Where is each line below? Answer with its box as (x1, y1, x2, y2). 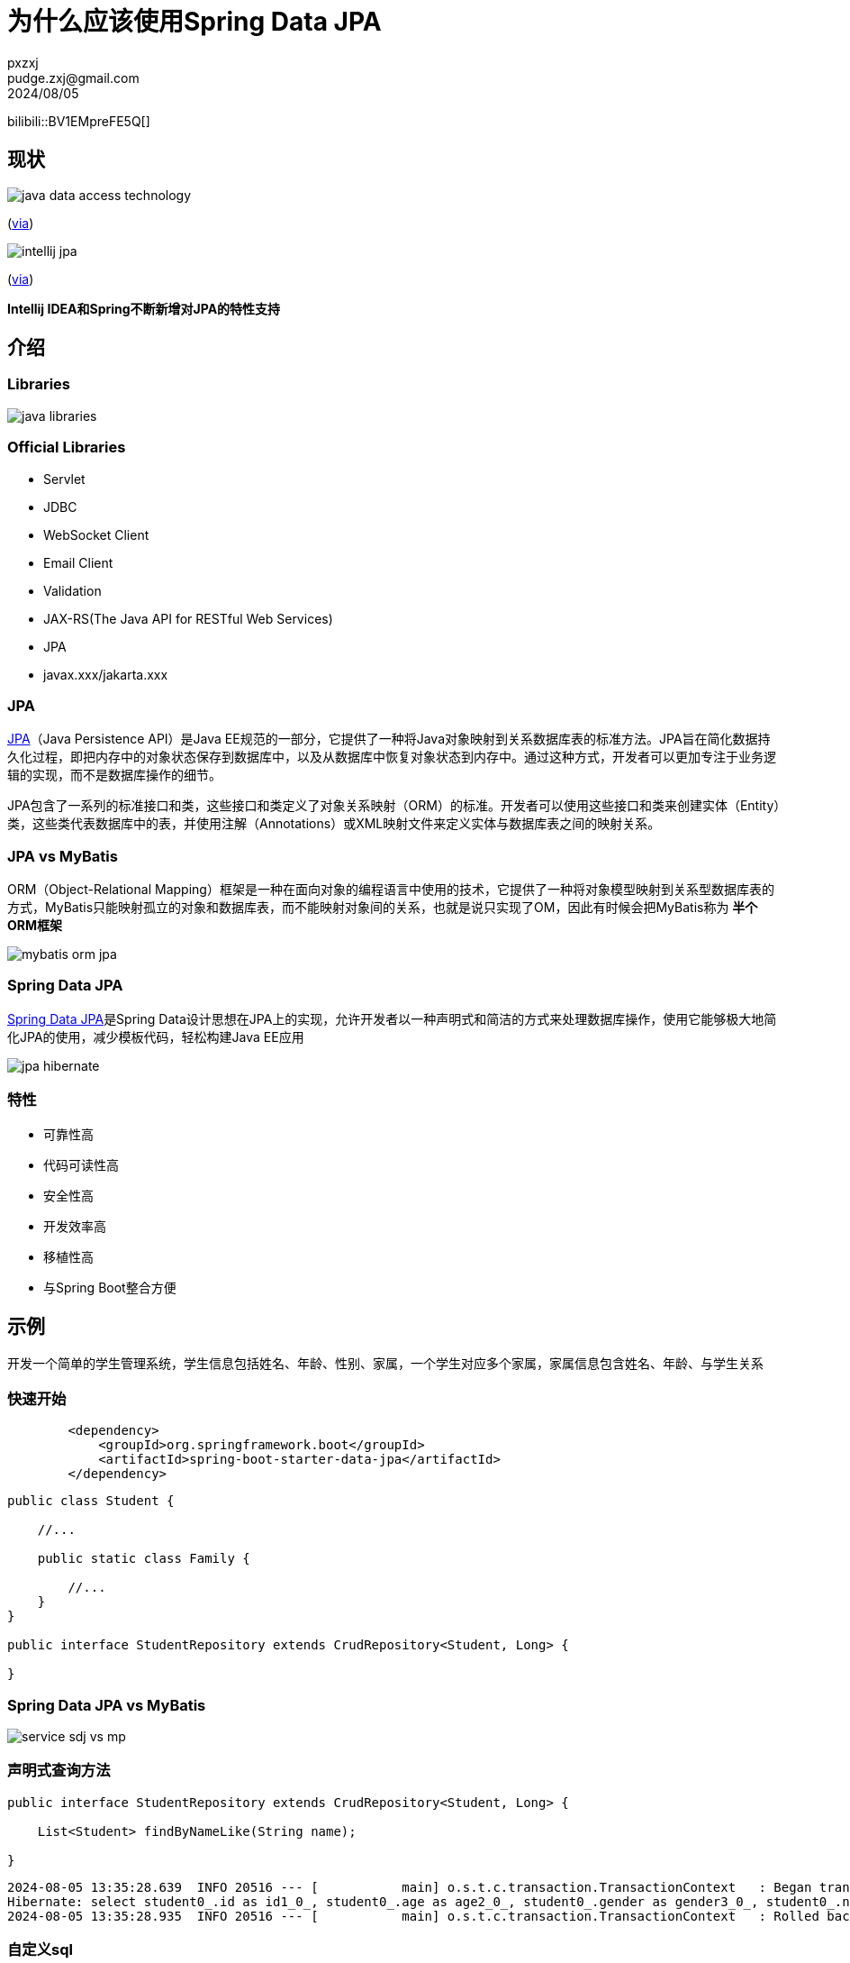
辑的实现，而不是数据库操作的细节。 (7, 767, 222, 783)
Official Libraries (7, 438, 126, 457)
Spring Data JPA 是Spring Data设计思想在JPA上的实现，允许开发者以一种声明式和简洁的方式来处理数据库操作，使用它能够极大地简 (7, 1010, 777, 1027)
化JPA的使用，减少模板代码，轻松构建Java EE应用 (7, 1028, 304, 1045)
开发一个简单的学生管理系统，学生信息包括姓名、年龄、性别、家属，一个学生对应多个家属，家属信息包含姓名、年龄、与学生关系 (7, 1356, 764, 1372)
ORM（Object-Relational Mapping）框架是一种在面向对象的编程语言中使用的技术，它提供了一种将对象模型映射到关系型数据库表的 (7, 881, 774, 898)
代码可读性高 (43, 1156, 119, 1173)
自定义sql (7, 1940, 73, 1959)
